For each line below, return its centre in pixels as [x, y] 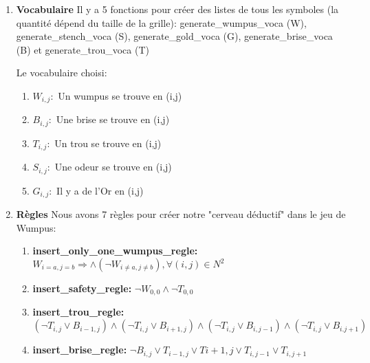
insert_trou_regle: [78, 312]
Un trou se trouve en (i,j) [108, 143]
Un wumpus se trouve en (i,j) [120, 95]
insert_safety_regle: [82, 288]
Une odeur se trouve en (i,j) [113, 167]
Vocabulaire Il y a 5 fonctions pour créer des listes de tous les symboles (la [177, 9]
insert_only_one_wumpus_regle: [115, 251]
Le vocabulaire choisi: [62, 73]
